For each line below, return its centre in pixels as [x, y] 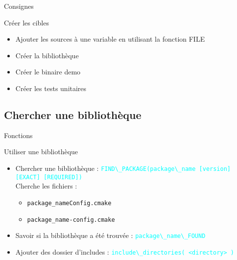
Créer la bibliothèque [47, 55]
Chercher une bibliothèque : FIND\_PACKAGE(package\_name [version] [123, 168]
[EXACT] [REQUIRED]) [49, 177]
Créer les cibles [26, 22]
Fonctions [18, 135]
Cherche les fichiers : [46, 186]
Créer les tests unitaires [51, 88]
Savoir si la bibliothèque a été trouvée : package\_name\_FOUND [110, 235]
